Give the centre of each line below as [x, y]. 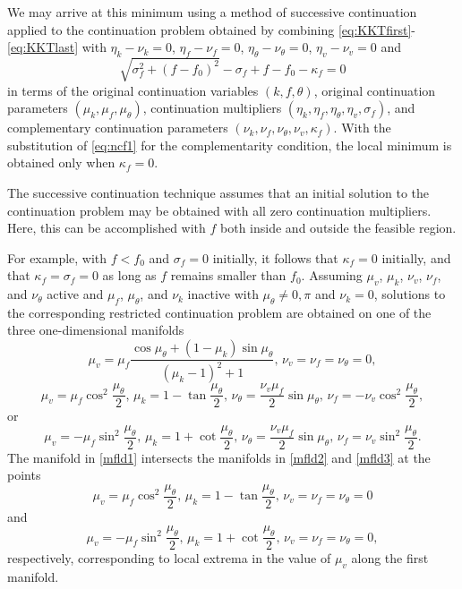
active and [75, 294]
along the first [390, 558]
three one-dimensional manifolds [96, 330]
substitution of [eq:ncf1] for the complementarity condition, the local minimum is [230, 145]
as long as [129, 275]
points [24, 475]
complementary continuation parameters [118, 128]
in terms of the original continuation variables [133, 90]
